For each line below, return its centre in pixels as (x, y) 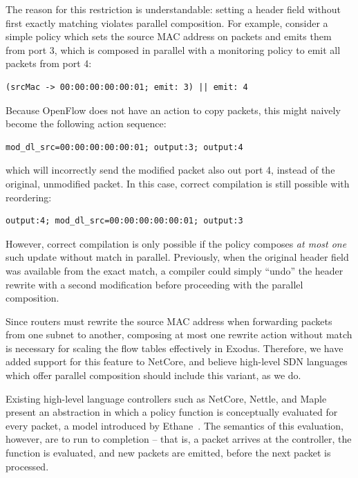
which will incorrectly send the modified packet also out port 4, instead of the (170, 170)
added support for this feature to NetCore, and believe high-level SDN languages (177, 361)
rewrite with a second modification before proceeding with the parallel (154, 284)
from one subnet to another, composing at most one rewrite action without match (179, 334)
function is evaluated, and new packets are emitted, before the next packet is (168, 453)
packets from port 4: (49, 63)
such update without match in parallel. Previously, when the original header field (177, 257)
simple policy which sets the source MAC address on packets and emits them (169, 36)
